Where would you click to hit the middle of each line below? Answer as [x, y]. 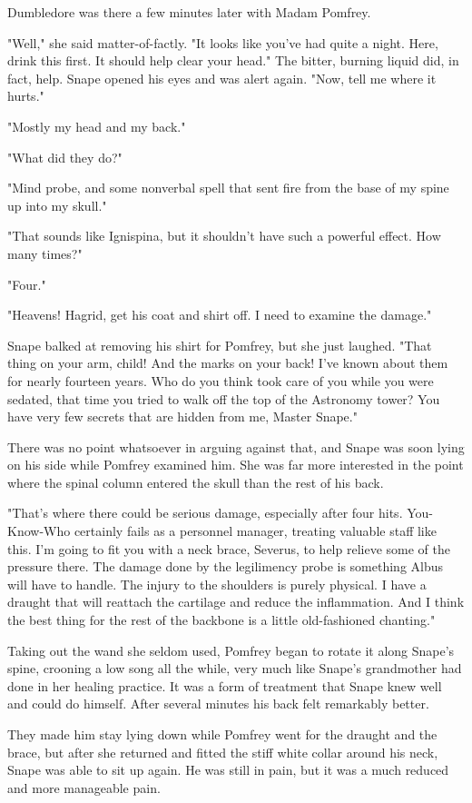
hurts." [26, 96]
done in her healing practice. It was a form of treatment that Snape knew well [225, 685]
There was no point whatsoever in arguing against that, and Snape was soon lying [236, 446]
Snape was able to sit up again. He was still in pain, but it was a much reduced [228, 770]
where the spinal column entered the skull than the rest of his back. [196, 482]
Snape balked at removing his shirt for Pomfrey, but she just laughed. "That [220, 345]
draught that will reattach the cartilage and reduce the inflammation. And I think [236, 602]
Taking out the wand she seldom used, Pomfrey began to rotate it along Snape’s [231, 650]
